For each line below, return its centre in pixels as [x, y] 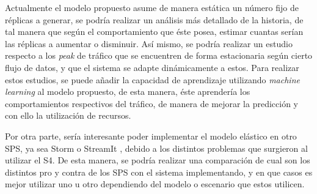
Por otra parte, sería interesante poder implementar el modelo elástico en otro [151, 136]
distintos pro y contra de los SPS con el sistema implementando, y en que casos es [159, 172]
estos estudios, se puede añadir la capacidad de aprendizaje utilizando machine [152, 79]
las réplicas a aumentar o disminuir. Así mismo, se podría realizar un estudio [149, 43]
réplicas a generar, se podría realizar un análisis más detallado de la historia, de [154, 19]
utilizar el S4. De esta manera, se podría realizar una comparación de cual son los [158, 160]
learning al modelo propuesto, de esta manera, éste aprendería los [128, 91]
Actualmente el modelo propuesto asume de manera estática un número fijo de [152, 7]
